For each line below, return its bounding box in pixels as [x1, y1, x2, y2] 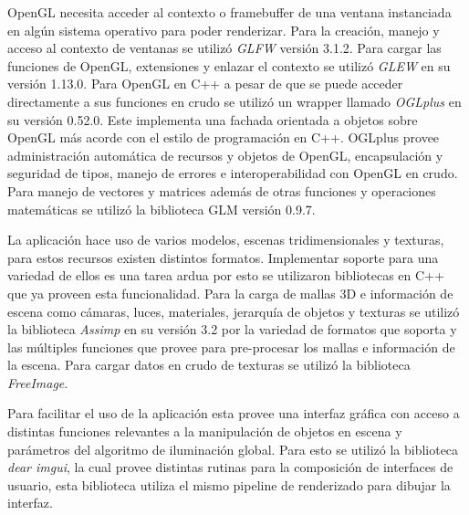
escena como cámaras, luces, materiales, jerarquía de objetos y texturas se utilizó [7, 301, 460, 321]
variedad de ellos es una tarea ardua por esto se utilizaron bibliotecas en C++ [7, 266, 444, 285]
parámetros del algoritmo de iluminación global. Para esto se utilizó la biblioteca [7, 439, 459, 458]
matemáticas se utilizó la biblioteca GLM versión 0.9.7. [7, 199, 316, 218]
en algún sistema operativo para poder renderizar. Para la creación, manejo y [7, 20, 440, 39]
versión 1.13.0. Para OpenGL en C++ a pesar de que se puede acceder [7, 74, 403, 93]
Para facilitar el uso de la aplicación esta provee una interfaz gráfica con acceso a [7, 404, 460, 423]
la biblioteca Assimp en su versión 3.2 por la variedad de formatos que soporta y [7, 320, 457, 339]
